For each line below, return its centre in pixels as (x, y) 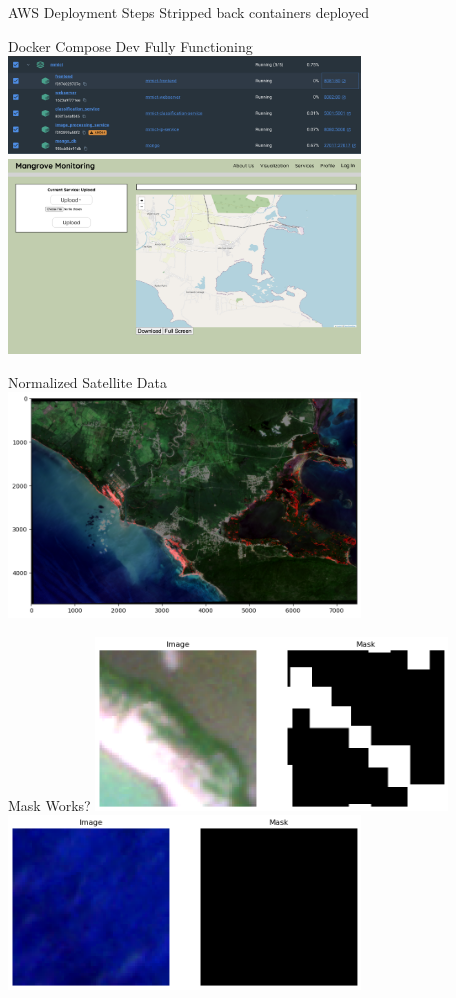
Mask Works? (49, 804)
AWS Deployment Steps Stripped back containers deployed (188, 12)
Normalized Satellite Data (87, 381)
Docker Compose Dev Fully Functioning (130, 45)
